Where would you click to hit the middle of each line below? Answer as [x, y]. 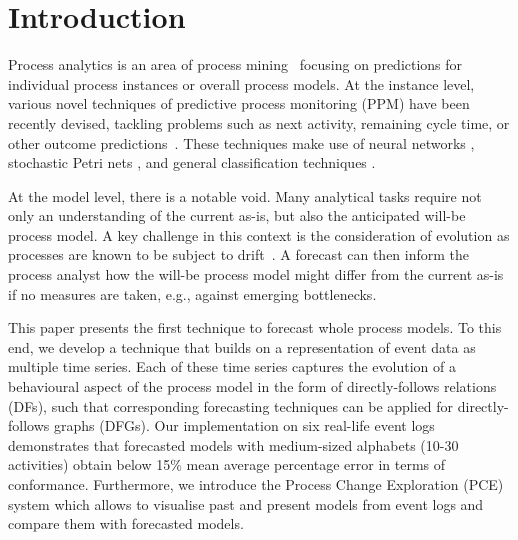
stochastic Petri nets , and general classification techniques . [192, 162]
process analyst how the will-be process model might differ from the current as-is [256, 274]
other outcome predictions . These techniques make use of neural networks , [241, 142]
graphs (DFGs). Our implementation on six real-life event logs [244, 425]
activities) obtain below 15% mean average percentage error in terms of [227, 464]
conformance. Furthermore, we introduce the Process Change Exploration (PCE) [256, 484]
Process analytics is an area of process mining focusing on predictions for [235, 64]
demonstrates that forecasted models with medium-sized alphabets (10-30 [233, 444]
